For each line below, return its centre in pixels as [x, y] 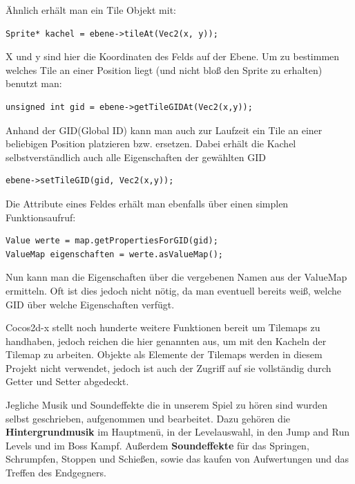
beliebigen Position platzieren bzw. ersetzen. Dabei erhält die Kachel [151, 143]
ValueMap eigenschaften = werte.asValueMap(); [114, 254]
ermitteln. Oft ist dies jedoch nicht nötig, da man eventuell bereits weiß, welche [173, 290]
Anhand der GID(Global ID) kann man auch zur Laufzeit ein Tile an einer [164, 130]
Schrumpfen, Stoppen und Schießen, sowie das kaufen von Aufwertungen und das [177, 459]
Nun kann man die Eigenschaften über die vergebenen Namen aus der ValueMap [176, 277]
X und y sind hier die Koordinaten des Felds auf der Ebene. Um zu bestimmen [173, 56]
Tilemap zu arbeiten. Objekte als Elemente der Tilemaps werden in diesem [164, 354]
